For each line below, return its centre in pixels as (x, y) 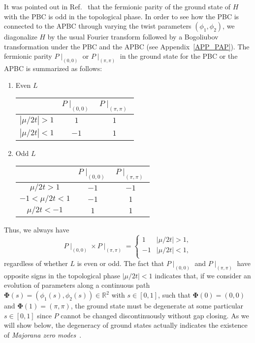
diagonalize (21, 37)
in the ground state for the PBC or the (179, 56)
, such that (174, 295)
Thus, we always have (37, 229)
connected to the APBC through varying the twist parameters (98, 26)
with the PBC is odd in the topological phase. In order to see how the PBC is (122, 16)
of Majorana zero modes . (43, 334)
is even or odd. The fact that (121, 263)
